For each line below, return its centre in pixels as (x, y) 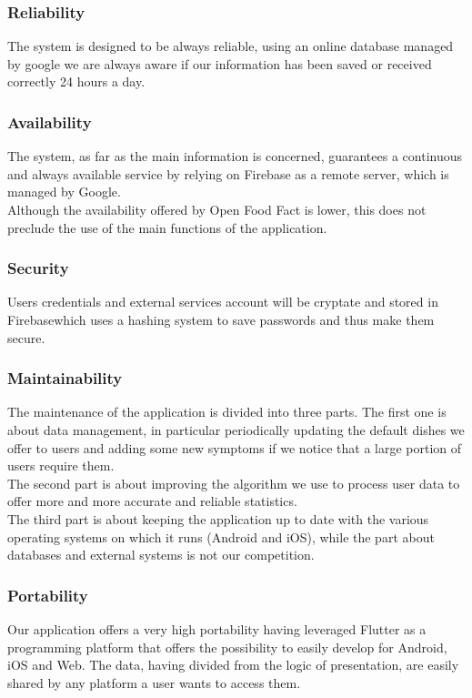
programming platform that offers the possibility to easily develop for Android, (227, 647)
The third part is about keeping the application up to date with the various (218, 518)
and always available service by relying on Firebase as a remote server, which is (228, 173)
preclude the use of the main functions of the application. (167, 227)
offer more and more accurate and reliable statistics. (152, 501)
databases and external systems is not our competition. (161, 555)
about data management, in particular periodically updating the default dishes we (236, 430)
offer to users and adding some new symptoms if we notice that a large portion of (235, 447)
